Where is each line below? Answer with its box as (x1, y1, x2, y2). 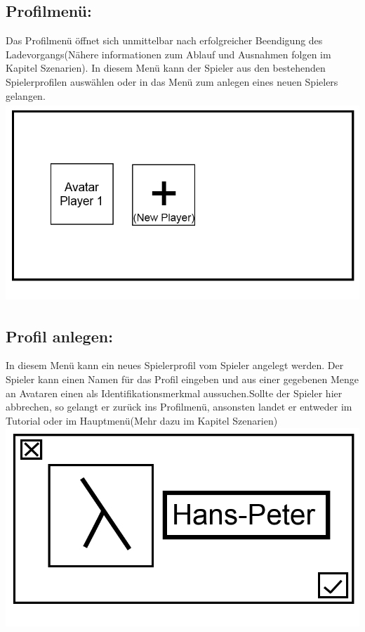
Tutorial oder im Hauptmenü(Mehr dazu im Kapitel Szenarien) (6, 413, 278, 427)
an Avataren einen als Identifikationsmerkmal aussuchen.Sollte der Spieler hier (6, 385, 343, 400)
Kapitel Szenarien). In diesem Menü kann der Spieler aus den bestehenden (6, 60, 326, 75)
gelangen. (6, 88, 46, 103)
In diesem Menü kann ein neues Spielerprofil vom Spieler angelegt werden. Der (6, 358, 344, 373)
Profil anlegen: (6, 325, 113, 347)
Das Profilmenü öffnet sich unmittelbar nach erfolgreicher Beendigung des (6, 33, 323, 48)
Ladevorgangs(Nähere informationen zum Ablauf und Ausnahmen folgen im (6, 46, 331, 61)
